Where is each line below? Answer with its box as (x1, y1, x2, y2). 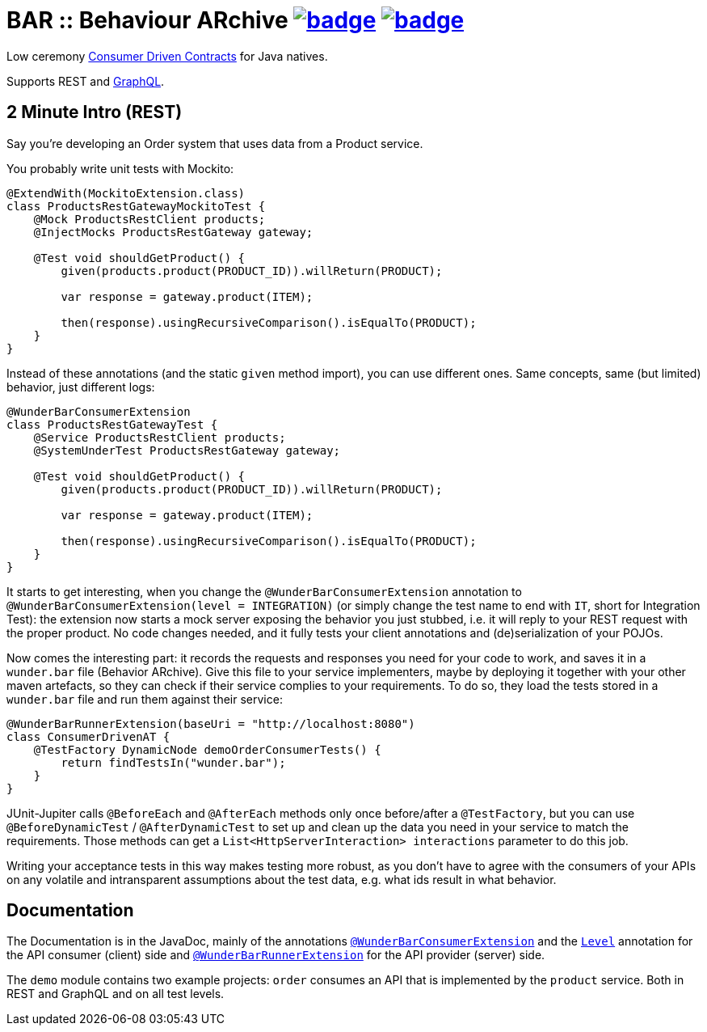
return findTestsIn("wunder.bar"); (61, 755, 286, 769)
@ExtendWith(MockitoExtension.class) (6, 186, 246, 200)
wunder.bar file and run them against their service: (6, 692, 283, 706)
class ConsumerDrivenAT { (6, 730, 170, 743)
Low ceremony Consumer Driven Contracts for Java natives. (6, 49, 328, 63)
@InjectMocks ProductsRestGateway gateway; (33, 225, 314, 239)
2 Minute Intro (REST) (6, 102, 183, 123)
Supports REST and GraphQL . (6, 74, 165, 88)
